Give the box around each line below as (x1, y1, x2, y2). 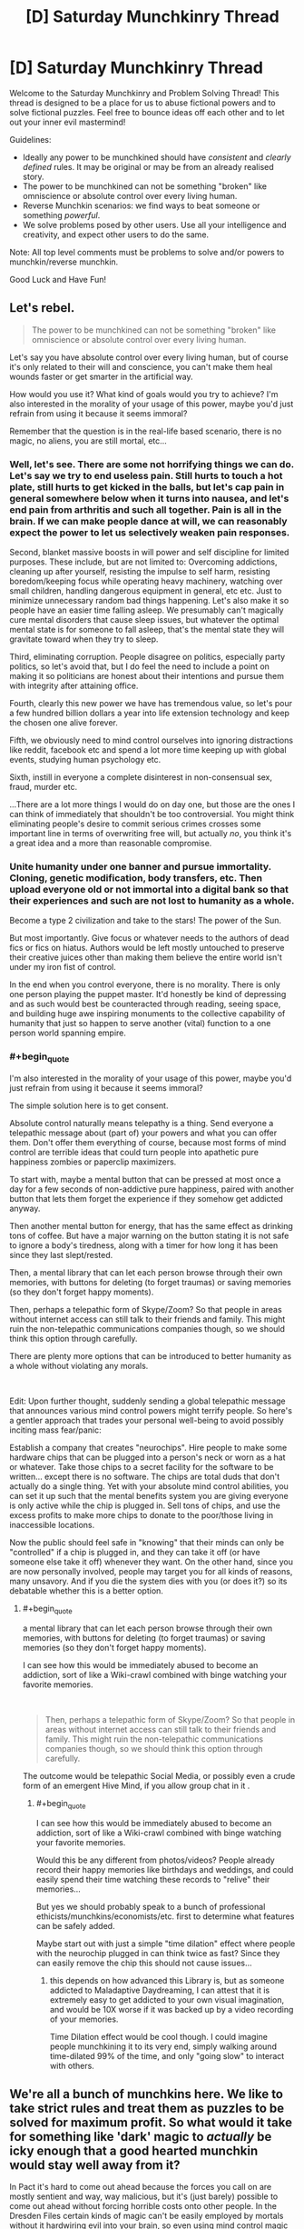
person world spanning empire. (9, 1027, 127, 1038)
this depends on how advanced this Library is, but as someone (49, 1974, 285, 1985)
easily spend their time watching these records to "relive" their (35, 1874, 270, 1884)
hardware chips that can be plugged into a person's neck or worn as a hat (9, 1452, 286, 1463)
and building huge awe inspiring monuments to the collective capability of (9, 1008, 286, 1019)
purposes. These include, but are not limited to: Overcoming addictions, (9, 556, 278, 567)
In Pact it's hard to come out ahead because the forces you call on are (9, 2182, 272, 2193)
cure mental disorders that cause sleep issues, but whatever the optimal (9, 615, 279, 625)
